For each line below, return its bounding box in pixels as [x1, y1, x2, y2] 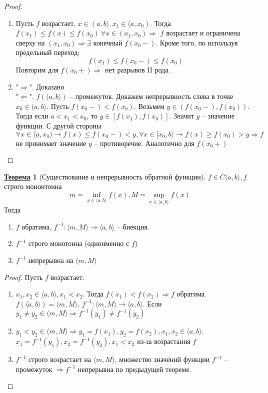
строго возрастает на [28, 354, 91, 364]
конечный [93, 37, 122, 47]
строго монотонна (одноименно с [28, 238, 129, 248]
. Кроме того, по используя [155, 37, 238, 47]
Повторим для [15, 64, 58, 74]
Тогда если [15, 110, 48, 121]
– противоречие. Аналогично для [94, 137, 194, 148]
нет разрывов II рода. [104, 64, 170, 74]
